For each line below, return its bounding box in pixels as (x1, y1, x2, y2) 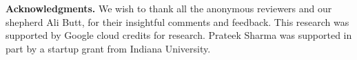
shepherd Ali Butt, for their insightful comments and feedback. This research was (6, 14, 349, 29)
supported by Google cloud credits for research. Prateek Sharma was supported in (6, 28, 352, 42)
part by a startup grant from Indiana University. (6, 41, 211, 55)
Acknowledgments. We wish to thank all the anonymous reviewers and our (6, 1, 332, 15)
